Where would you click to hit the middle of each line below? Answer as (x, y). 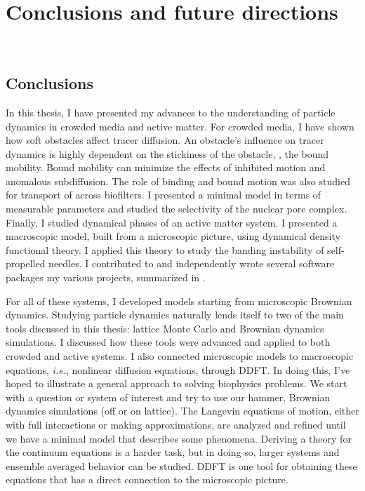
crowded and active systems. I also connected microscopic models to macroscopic (180, 356)
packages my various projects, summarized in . (106, 277)
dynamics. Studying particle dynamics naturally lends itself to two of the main (175, 315)
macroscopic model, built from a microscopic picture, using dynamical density (173, 236)
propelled (26, 263)
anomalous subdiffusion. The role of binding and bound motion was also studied (178, 181)
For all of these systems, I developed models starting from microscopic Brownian (179, 301)
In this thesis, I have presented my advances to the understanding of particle (171, 112)
